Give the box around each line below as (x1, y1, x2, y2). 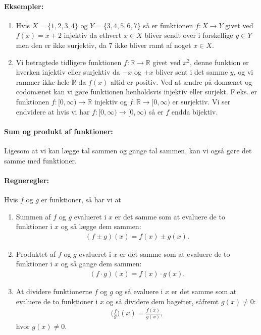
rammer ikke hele (16, 76, 70, 87)
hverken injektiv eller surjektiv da (16, 67, 120, 77)
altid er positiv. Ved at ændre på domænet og (111, 76, 252, 87)
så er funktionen (143, 20, 193, 30)
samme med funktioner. (4, 155, 77, 165)
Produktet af (16, 248, 56, 259)
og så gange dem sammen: (61, 258, 142, 269)
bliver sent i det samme (155, 67, 228, 77)
